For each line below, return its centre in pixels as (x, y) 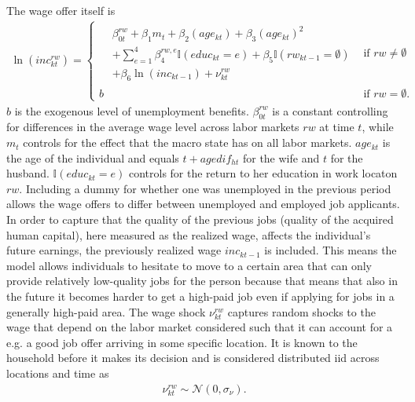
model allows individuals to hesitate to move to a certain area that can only (189, 265)
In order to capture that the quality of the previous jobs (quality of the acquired (200, 219)
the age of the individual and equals (93, 157)
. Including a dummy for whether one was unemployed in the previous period (205, 188)
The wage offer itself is (61, 10)
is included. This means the (331, 250)
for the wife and (281, 157)
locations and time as (58, 373)
